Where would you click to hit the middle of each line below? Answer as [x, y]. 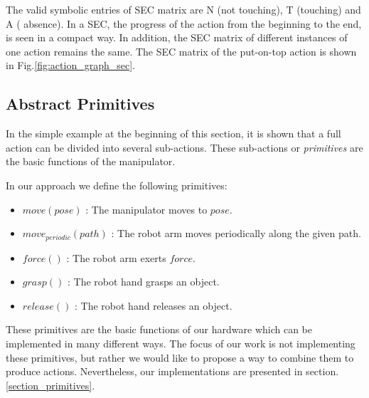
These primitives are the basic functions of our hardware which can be [159, 329]
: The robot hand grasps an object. [143, 282]
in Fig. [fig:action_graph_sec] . [70, 65]
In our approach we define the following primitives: [117, 185]
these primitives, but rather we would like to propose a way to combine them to [180, 357]
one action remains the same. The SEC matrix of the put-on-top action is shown [181, 51]
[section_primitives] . [50, 385]
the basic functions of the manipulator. [91, 161]
